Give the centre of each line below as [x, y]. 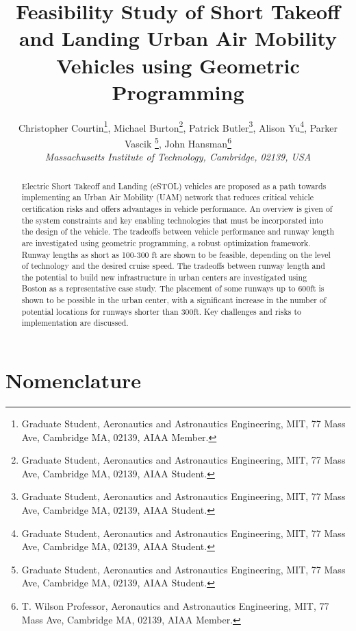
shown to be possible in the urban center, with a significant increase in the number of [174, 300]
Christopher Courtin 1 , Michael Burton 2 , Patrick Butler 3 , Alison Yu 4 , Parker [178, 126]
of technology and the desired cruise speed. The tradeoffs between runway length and [173, 266]
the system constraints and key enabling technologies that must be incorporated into [173, 220]
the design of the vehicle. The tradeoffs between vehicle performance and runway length [178, 231]
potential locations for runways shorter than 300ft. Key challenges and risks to [161, 311]
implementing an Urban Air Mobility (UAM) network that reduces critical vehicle [168, 197]
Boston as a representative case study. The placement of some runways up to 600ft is [173, 288]
